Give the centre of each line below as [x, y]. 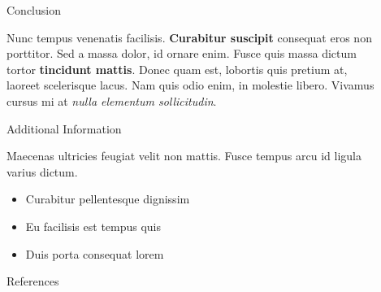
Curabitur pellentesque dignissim [108, 199]
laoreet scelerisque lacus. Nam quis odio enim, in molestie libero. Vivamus [190, 85]
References [33, 281]
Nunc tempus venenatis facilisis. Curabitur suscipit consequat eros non [189, 37]
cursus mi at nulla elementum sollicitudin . [112, 100]
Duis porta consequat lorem [95, 253]
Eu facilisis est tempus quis [93, 226]
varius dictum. [42, 171]
